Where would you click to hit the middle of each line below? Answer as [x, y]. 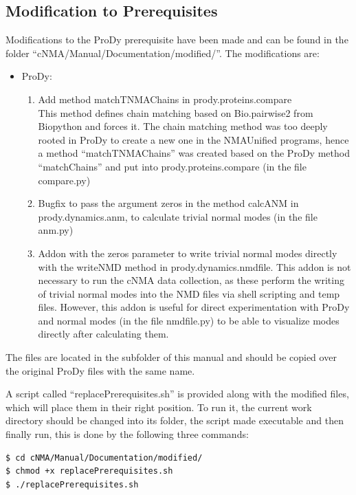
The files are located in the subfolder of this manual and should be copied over [171, 357]
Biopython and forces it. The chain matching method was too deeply [183, 126]
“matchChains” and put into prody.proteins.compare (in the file [172, 166]
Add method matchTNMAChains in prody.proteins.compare [165, 99]
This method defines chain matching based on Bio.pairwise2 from [176, 112]
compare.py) [64, 180]
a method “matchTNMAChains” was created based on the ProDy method [194, 153]
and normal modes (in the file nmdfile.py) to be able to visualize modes [189, 320]
